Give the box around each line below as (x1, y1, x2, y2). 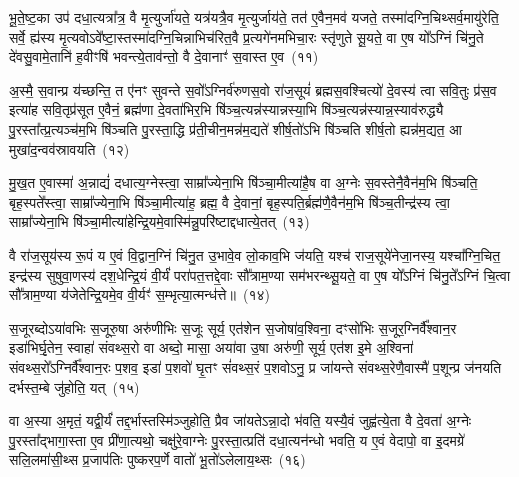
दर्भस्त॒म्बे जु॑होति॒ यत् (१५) (9, 376, 140, 397)
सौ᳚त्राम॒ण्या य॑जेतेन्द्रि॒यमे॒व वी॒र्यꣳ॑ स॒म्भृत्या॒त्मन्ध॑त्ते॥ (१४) (9, 284, 270, 305)
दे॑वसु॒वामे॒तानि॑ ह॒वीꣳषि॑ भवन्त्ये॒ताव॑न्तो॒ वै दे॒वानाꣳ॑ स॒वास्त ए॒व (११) (9, 46, 319, 67)
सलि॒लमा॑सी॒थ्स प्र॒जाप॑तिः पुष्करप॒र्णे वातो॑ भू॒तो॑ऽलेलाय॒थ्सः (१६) (9, 449, 306, 470)
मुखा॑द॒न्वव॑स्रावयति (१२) (9, 138, 130, 159)
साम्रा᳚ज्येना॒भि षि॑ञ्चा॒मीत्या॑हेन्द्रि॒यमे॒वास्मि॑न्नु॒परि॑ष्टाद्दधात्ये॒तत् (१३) (9, 211, 310, 232)
